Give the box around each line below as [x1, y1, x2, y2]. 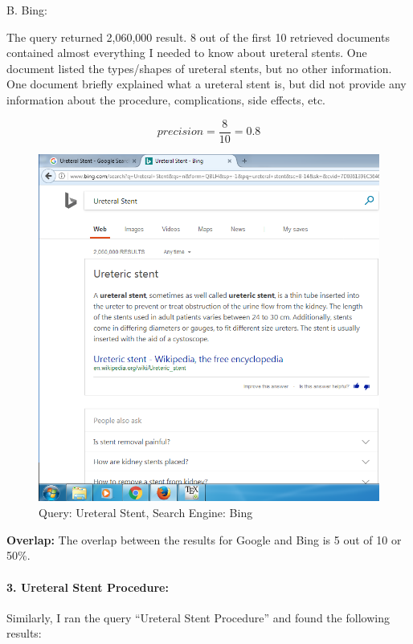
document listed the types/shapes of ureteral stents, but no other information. [6, 59, 392, 76]
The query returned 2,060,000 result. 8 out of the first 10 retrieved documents [6, 28, 390, 45]
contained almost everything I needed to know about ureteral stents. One [6, 44, 367, 61]
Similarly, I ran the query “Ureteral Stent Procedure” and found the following [6, 609, 390, 626]
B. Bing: [6, 2, 47, 18]
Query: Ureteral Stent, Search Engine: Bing [39, 504, 253, 521]
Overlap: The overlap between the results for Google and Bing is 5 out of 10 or [6, 531, 402, 548]
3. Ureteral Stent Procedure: [6, 578, 169, 595]
